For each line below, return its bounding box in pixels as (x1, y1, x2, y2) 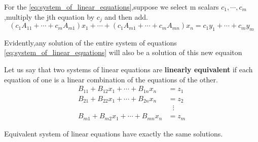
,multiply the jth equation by (4, 11, 95, 22)
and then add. (104, 11, 148, 22)
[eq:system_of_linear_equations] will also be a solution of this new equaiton (4, 47, 242, 58)
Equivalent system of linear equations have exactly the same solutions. (4, 128, 223, 138)
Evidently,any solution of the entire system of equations (4, 37, 177, 48)
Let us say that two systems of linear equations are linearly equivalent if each (4, 64, 253, 75)
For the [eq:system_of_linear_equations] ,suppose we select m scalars (4, 2, 219, 12)
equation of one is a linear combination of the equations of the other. (4, 74, 218, 84)
